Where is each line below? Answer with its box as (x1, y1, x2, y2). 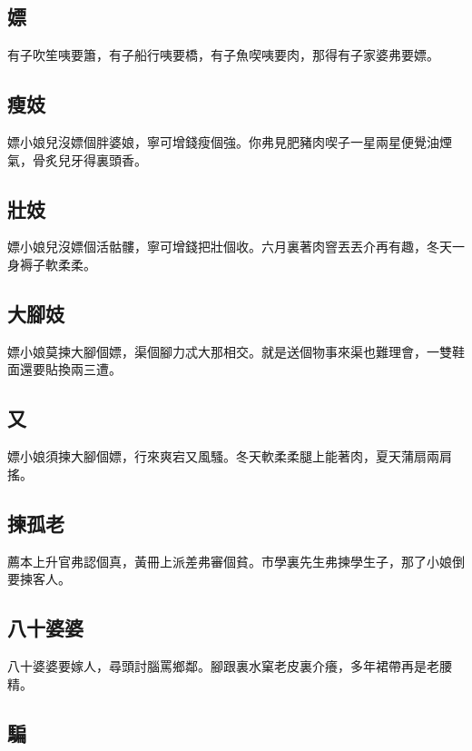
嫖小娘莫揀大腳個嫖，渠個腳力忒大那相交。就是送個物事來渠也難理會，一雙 (7, 341, 452, 361)
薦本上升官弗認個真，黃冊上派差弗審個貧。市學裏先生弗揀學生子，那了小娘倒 (7, 551, 465, 570)
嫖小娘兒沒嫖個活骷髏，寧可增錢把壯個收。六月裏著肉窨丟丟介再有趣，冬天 (7, 237, 452, 256)
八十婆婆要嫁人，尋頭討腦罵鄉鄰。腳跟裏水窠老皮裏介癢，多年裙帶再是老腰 (7, 656, 452, 675)
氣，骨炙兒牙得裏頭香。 (7, 150, 147, 169)
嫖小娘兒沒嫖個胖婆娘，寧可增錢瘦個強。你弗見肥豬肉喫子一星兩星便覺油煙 (7, 133, 452, 151)
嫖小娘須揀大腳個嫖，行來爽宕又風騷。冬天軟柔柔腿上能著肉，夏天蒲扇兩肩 (7, 447, 452, 466)
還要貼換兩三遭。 (19, 360, 122, 379)
